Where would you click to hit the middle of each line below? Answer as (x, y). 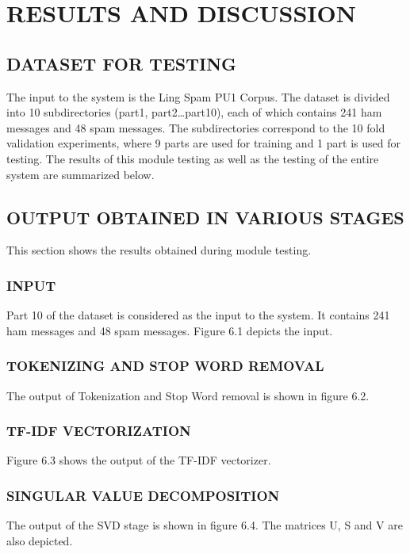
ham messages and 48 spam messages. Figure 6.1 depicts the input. (170, 330)
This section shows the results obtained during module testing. (159, 250)
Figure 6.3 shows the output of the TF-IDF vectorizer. (139, 460)
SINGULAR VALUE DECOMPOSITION (143, 495)
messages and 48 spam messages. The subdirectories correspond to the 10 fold (196, 127)
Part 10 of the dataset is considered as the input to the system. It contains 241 (198, 315)
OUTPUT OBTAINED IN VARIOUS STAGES (205, 217)
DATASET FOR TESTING (122, 63)
